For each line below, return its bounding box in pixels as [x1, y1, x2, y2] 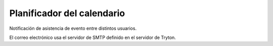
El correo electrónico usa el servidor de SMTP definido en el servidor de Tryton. [9, 34, 176, 40]
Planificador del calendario [9, 8, 125, 19]
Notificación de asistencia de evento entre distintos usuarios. [9, 25, 136, 31]
